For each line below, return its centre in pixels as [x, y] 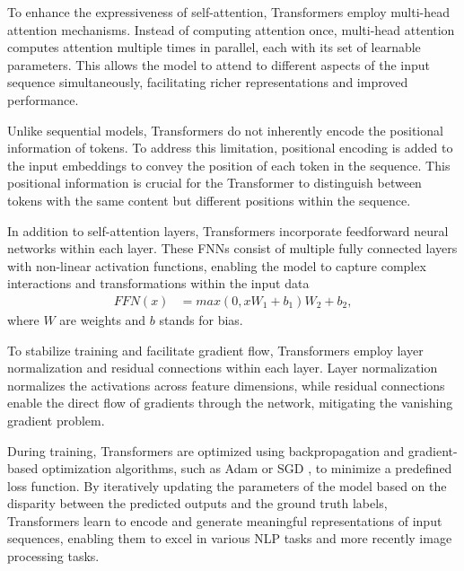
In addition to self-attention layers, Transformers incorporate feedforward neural [228, 230]
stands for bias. [201, 319]
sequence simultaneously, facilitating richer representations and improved [208, 82]
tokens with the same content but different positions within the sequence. [209, 200]
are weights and [103, 319]
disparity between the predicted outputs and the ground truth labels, [197, 503]
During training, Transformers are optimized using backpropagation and [206, 450]
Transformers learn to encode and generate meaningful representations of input [225, 520]
